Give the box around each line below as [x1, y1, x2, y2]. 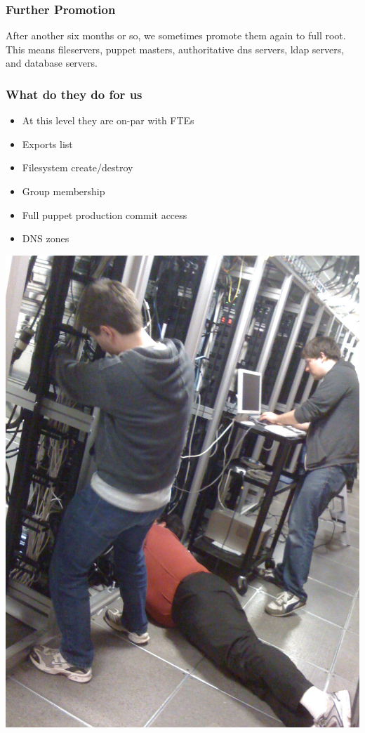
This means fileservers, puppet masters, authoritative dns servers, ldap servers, [6, 41, 345, 56]
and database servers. [6, 55, 98, 70]
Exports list [22, 136, 73, 151]
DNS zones [22, 231, 69, 246]
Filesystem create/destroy [22, 160, 133, 175]
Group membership [22, 184, 105, 198]
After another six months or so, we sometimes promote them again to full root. [6, 28, 346, 43]
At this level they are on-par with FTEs [22, 113, 194, 128]
